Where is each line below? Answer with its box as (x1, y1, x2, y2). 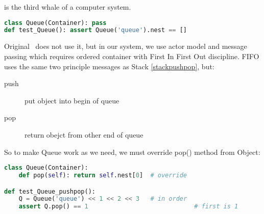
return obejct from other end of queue (25, 129, 143, 140)
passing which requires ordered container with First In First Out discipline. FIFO (4, 50, 259, 61)
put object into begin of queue (25, 95, 119, 105)
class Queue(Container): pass (4, 19, 107, 26)
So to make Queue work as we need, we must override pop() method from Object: (4, 146, 260, 157)
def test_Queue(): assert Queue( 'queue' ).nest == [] (4, 26, 187, 34)
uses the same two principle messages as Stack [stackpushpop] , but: (4, 61, 214, 71)
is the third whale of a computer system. (4, 2, 131, 12)
